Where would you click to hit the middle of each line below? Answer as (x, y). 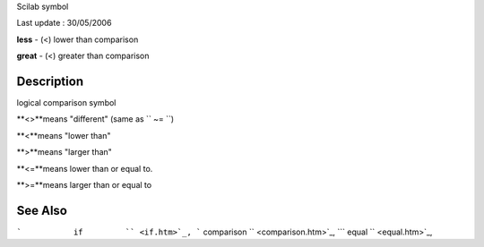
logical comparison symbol (66, 103)
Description (50, 81)
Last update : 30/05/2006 (64, 23)
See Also (42, 210)
